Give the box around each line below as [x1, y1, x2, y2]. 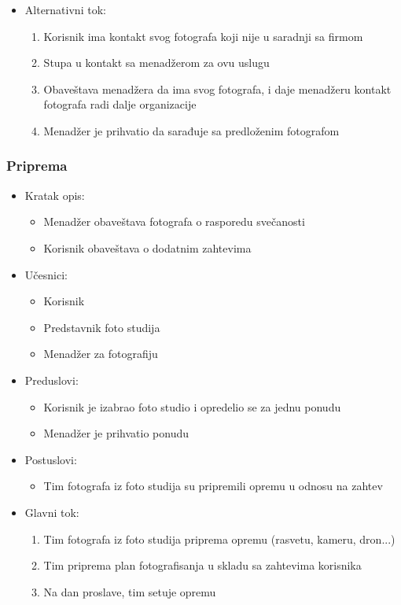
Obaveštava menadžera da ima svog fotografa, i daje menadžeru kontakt [43, 80, 392, 97]
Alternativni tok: [24, 2, 106, 17]
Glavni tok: [24, 504, 79, 520]
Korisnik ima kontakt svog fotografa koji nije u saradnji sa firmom [43, 28, 363, 44]
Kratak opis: [24, 186, 85, 203]
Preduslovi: [24, 371, 79, 388]
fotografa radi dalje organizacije [43, 96, 197, 113]
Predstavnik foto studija [43, 319, 160, 335]
